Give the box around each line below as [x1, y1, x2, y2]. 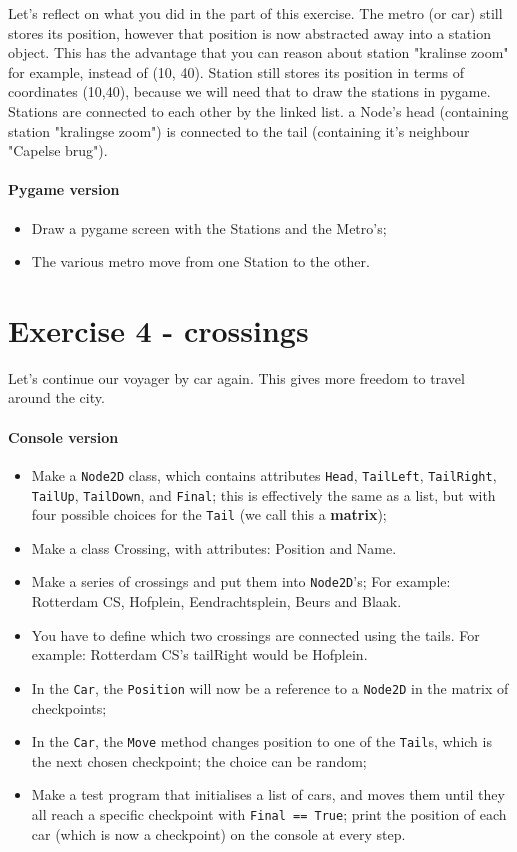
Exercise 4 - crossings [8, 309, 309, 350]
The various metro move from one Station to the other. [31, 251, 370, 272]
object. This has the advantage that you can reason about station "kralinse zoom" [8, 42, 509, 63]
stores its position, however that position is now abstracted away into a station [8, 22, 491, 43]
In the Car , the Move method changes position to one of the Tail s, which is [31, 731, 492, 752]
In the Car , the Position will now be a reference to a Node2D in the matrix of [31, 677, 509, 698]
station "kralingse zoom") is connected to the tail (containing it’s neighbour [8, 120, 470, 141]
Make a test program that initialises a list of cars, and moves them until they [31, 784, 505, 805]
